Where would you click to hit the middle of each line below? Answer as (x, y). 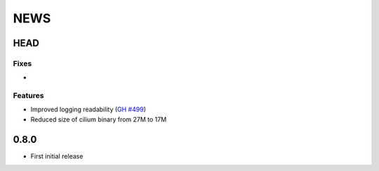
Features (28, 96)
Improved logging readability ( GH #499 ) (88, 109)
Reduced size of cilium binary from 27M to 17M (99, 119)
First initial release (57, 156)
